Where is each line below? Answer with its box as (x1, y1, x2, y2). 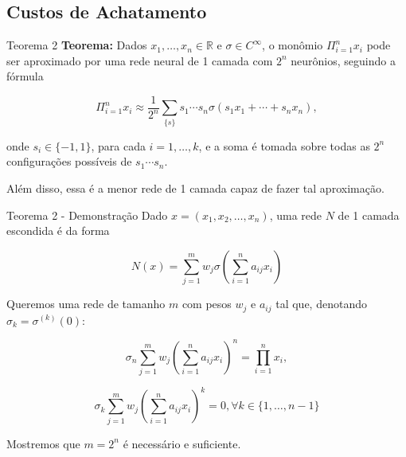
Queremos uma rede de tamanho (6, 295, 166, 312)
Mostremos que (6, 435, 80, 451)
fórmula (6, 68, 44, 84)
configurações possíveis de (6, 153, 132, 170)
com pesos (182, 295, 232, 312)
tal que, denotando (275, 295, 367, 312)
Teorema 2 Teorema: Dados (6, 37, 147, 53)
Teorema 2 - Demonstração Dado (6, 206, 168, 223)
